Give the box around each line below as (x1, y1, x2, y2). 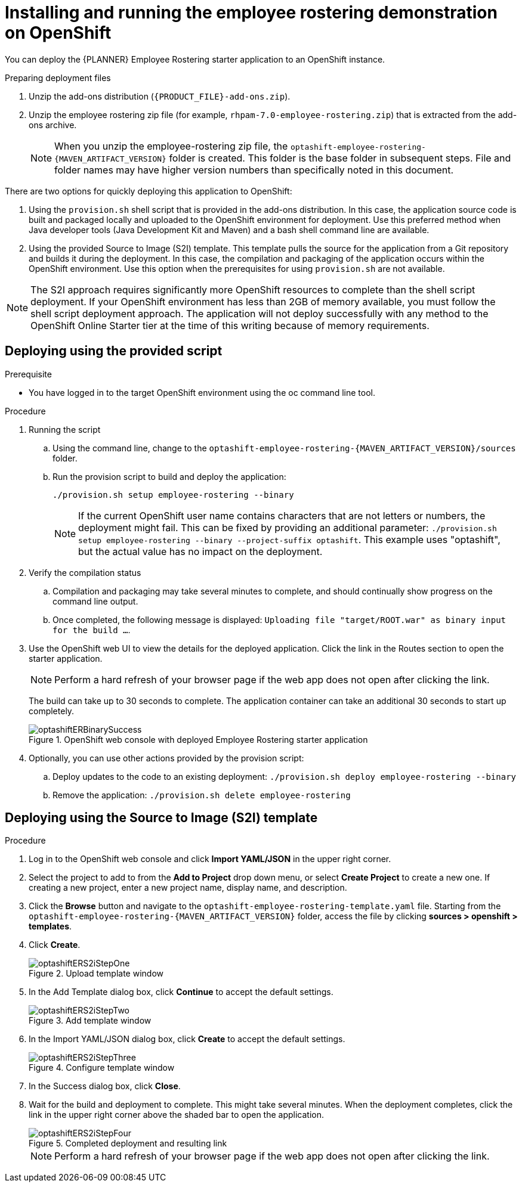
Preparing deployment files (5, 72, 111, 83)
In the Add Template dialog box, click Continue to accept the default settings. (29, 987, 333, 997)
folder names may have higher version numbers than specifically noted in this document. (54, 163, 454, 176)
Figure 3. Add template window (29, 1015, 152, 1026)
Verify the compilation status (29, 567, 141, 578)
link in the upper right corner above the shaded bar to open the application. (29, 1109, 325, 1120)
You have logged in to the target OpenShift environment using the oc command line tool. (29, 387, 375, 398)
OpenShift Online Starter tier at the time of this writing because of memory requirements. (30, 319, 430, 331)
